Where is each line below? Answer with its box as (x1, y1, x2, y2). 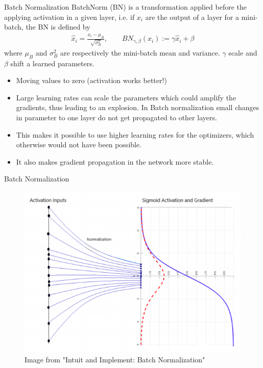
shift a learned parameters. (10, 58, 94, 68)
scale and (228, 47, 257, 58)
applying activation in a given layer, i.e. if (4, 11, 135, 22)
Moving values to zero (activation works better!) (16, 75, 167, 86)
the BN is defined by (26, 21, 90, 32)
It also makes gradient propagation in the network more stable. (16, 156, 214, 167)
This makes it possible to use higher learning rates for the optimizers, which (16, 129, 254, 140)
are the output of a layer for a (145, 11, 239, 22)
